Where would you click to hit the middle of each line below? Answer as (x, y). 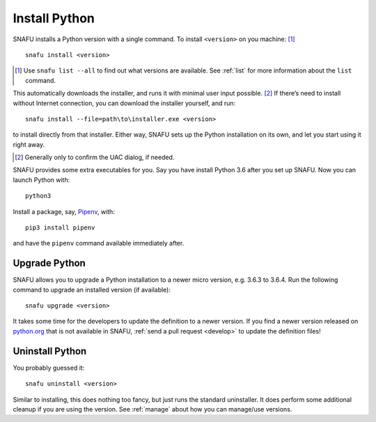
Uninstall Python (50, 351)
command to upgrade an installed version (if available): (92, 289)
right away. (29, 144)
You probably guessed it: (49, 368)
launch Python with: (41, 180)
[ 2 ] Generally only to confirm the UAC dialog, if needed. (95, 158)
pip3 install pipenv (60, 228)
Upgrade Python (49, 263)
